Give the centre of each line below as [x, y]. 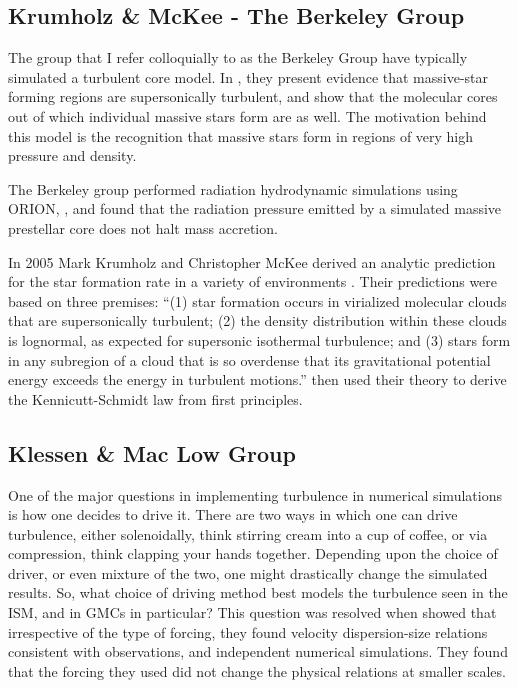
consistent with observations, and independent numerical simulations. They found [258, 651]
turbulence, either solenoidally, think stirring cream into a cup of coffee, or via [248, 533]
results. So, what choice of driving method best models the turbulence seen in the [258, 592]
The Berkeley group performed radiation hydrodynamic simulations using [233, 188]
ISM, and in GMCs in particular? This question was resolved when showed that [252, 612]
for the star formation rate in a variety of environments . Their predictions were [253, 281]
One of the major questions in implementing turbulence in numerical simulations [255, 494]
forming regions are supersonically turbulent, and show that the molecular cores [253, 96]
